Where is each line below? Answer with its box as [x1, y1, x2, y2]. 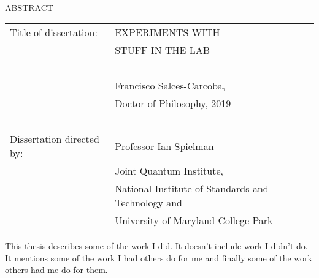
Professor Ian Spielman [115, 138, 214, 153]
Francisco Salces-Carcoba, [115, 78, 226, 93]
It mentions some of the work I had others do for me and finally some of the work [5, 251, 312, 264]
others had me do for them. [5, 263, 108, 276]
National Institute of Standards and [115, 181, 269, 196]
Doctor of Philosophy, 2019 [115, 96, 231, 111]
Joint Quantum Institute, [115, 163, 223, 178]
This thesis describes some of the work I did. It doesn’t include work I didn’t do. [5, 239, 308, 252]
